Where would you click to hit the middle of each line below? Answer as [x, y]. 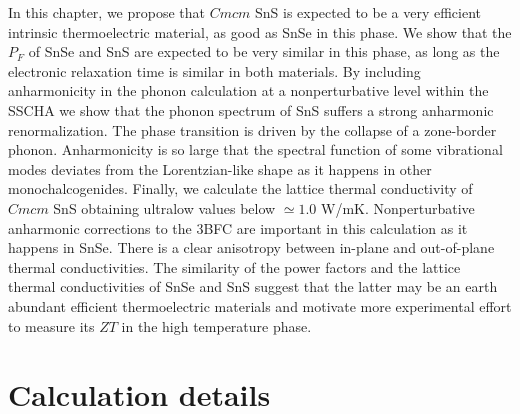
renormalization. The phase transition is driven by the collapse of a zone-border [252, 129]
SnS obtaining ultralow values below [164, 207]
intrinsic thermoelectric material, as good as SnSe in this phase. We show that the [260, 31]
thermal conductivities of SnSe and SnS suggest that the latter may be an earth [253, 286]
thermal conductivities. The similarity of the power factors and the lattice [234, 266]
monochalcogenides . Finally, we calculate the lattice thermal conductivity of [240, 188]
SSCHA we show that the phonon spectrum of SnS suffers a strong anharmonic [251, 109]
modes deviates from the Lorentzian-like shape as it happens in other [220, 168]
